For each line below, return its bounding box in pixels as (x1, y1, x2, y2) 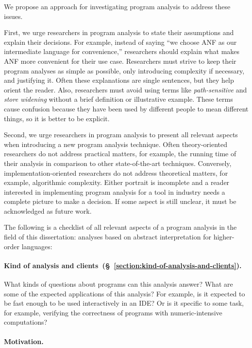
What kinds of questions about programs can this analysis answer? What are (4, 279, 233, 289)
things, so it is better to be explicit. (4, 113, 110, 123)
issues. (4, 11, 23, 21)
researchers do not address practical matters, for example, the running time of (4, 148, 236, 159)
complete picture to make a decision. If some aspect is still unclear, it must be (4, 196, 236, 206)
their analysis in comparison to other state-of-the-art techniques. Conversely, (4, 158, 232, 168)
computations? (4, 317, 48, 327)
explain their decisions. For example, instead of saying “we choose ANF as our (4, 37, 237, 47)
